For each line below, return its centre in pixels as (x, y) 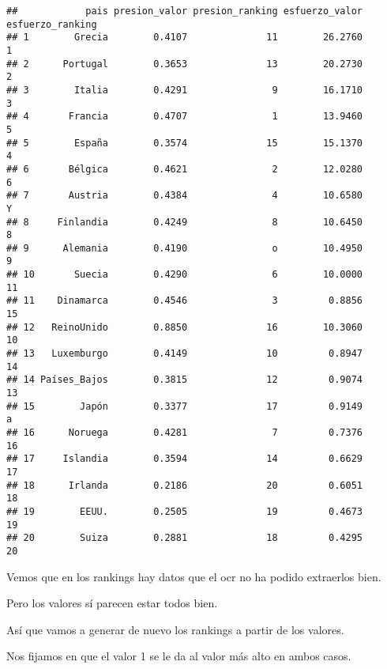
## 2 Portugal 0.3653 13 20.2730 (185, 64)
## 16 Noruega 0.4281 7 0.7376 (185, 433)
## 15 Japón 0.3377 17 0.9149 (185, 406)
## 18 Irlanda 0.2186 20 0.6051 (185, 485)
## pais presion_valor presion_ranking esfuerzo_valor (185, 11)
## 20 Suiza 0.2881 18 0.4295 (185, 538)
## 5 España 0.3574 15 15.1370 (185, 143)
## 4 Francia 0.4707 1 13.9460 (185, 117)
